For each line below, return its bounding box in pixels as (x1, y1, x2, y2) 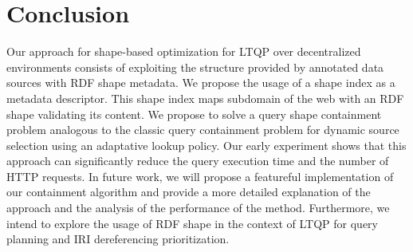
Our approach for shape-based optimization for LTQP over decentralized (6, 43, 361, 60)
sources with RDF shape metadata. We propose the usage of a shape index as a (6, 74, 395, 91)
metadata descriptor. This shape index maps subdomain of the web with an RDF (6, 89, 404, 106)
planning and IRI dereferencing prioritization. (6, 230, 230, 247)
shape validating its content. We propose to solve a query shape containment (6, 105, 382, 122)
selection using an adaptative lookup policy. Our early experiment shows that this (6, 136, 407, 153)
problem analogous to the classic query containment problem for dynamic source (6, 121, 399, 138)
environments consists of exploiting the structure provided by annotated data (6, 58, 384, 75)
